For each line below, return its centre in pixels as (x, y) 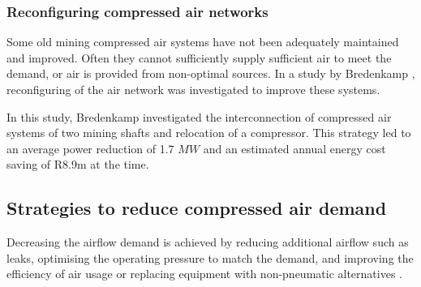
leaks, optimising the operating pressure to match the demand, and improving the (210, 257)
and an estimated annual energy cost (294, 148)
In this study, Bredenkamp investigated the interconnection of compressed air (199, 116)
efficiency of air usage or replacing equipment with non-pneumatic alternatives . (204, 274)
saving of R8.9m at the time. (78, 164)
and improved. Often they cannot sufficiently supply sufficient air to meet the (199, 57)
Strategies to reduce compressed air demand (197, 208)
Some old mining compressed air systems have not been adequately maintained (203, 42)
